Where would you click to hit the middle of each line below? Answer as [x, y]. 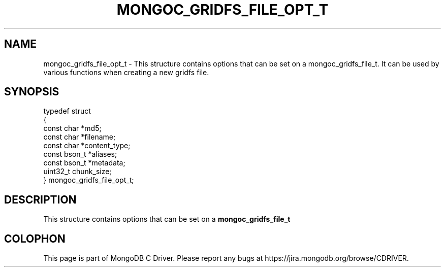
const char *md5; [72, 128]
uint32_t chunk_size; [77, 172]
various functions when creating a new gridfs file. [126, 72]
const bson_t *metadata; [84, 163]
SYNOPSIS [32, 92]
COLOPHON [35, 239]
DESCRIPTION [40, 199]
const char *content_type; [87, 146]
